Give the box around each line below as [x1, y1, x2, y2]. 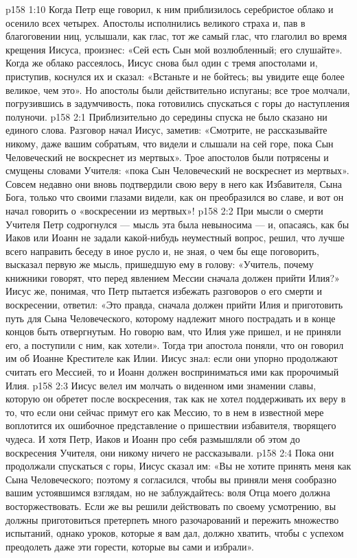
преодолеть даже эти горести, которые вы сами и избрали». [5, 539, 254, 553]
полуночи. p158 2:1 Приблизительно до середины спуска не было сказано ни [5, 109, 327, 123]
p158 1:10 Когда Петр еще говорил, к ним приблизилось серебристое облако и [5, 2, 334, 16]
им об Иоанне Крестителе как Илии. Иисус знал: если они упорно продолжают [5, 351, 338, 365]
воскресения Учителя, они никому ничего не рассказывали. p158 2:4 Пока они [5, 445, 334, 459]
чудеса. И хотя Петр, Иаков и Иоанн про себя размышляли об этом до [5, 432, 300, 446]
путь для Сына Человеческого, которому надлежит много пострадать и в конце [5, 311, 336, 325]
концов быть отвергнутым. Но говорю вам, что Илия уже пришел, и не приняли [5, 324, 341, 339]
